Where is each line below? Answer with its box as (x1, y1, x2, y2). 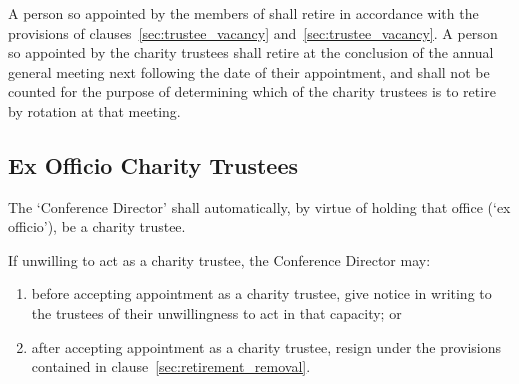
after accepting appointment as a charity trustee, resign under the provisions (31, 336, 502, 357)
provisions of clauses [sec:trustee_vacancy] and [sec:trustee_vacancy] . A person (8, 22, 498, 43)
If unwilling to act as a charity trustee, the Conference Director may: (8, 249, 431, 270)
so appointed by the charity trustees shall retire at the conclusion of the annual (8, 42, 494, 63)
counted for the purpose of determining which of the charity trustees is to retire (8, 81, 496, 102)
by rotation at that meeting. (8, 100, 181, 121)
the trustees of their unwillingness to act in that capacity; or (31, 303, 402, 324)
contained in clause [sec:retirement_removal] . (31, 356, 311, 377)
